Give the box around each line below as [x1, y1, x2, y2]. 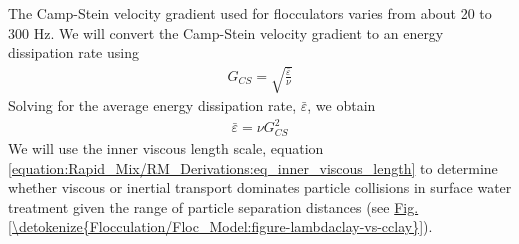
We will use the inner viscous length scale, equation [8, 137, 324, 158]
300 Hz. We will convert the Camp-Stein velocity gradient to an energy [8, 22, 444, 43]
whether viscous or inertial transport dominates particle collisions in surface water [8, 177, 512, 198]
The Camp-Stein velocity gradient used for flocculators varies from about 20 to [8, 3, 492, 23]
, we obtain [307, 95, 376, 116]
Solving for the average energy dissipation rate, [8, 95, 297, 116]
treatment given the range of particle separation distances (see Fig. [8, 196, 419, 217]
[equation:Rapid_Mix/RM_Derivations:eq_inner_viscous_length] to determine [8, 157, 498, 178]
